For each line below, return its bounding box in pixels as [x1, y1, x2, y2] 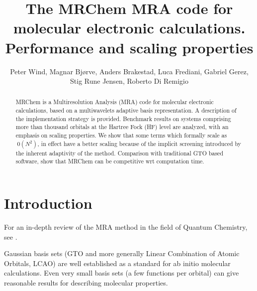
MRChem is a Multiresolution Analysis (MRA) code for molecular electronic [15, 98, 214, 106]
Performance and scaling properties [5, 37, 254, 57]
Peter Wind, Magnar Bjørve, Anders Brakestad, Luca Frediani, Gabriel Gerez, [10, 66, 249, 76]
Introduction [4, 193, 92, 213]
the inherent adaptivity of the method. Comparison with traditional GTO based [15, 148, 223, 157]
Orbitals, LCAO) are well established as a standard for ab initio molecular [4, 258, 231, 268]
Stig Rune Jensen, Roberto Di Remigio [70, 76, 188, 86]
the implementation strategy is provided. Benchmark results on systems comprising [15, 114, 231, 123]
